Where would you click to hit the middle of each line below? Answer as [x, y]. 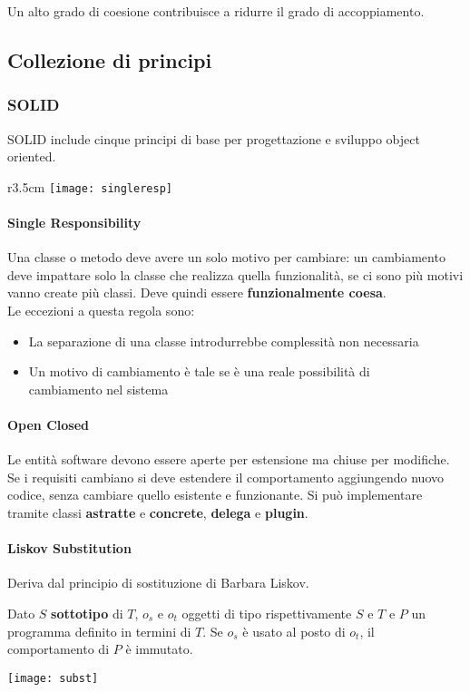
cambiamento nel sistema [98, 389]
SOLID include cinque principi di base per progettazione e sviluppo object [214, 138]
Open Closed [49, 424]
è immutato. [159, 649]
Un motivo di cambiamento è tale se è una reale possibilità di [199, 371]
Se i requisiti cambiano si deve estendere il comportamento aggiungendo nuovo [225, 477]
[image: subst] [53, 678]
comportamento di [59, 649]
